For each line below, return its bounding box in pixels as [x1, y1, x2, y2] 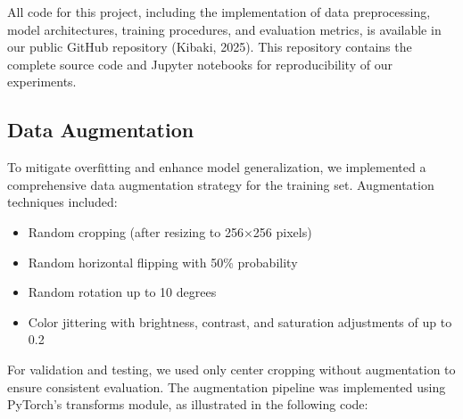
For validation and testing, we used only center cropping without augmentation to [7, 359, 456, 378]
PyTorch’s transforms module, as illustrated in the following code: [7, 395, 368, 414]
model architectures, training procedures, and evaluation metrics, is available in [7, 20, 442, 38]
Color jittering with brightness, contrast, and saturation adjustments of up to [28, 312, 452, 331]
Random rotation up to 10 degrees [28, 283, 217, 301]
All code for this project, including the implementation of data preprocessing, [7, 3, 431, 21]
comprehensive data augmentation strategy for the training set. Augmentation [7, 175, 434, 193]
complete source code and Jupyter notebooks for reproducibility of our [7, 54, 393, 73]
